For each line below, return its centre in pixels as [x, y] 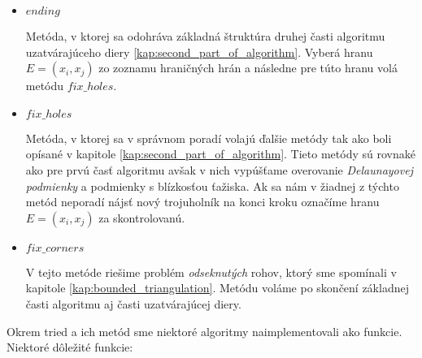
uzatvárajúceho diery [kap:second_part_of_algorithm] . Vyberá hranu [199, 52]
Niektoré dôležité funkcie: [70, 347]
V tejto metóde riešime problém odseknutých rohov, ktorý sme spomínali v [211, 272]
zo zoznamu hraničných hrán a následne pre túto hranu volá [248, 68]
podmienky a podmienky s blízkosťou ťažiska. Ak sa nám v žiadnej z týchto [212, 185]
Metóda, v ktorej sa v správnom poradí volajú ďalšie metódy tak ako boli [209, 138]
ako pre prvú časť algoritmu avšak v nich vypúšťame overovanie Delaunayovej [219, 169]
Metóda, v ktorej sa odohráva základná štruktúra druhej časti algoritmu [205, 36]
